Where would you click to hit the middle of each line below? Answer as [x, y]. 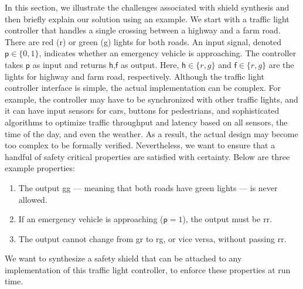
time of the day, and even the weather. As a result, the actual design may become [151, 133]
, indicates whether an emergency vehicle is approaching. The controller [168, 53]
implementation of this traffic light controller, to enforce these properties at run [148, 269]
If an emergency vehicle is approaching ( [91, 219]
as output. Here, [150, 64]
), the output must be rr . [227, 219]
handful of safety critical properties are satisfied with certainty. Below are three [147, 156]
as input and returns [69, 64]
